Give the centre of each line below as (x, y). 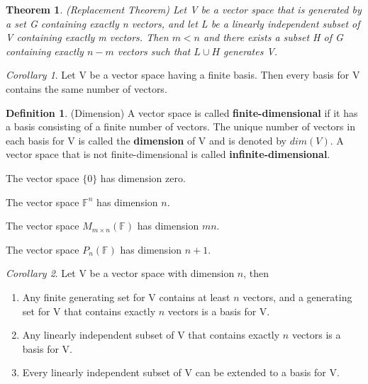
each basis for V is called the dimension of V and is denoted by (146, 140)
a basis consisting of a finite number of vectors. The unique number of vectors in (180, 126)
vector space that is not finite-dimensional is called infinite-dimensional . (168, 154)
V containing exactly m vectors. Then (87, 37)
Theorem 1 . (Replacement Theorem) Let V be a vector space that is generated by (184, 9)
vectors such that (154, 51)
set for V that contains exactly (89, 311)
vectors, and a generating (297, 297)
